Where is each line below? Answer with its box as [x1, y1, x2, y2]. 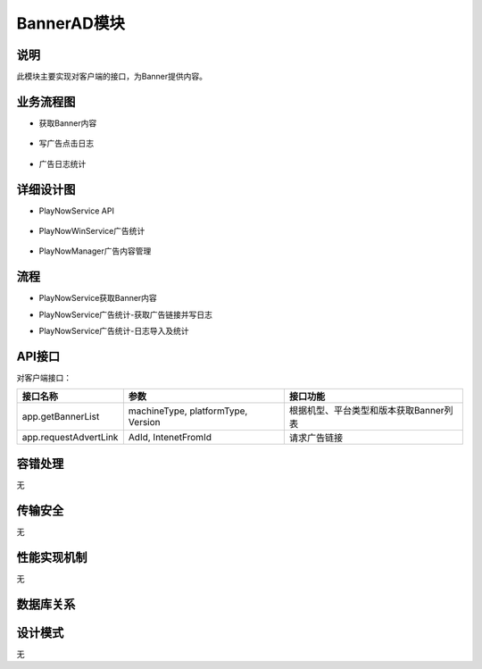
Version [128, 416, 161, 429]
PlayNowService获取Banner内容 [38, 293, 158, 304]
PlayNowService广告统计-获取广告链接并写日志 [38, 309, 213, 320]
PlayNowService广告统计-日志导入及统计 [38, 326, 189, 337]
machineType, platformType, [128, 405, 248, 417]
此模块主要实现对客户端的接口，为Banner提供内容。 [16, 71, 207, 82]
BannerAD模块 [16, 13, 125, 33]
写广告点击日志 [38, 138, 94, 149]
